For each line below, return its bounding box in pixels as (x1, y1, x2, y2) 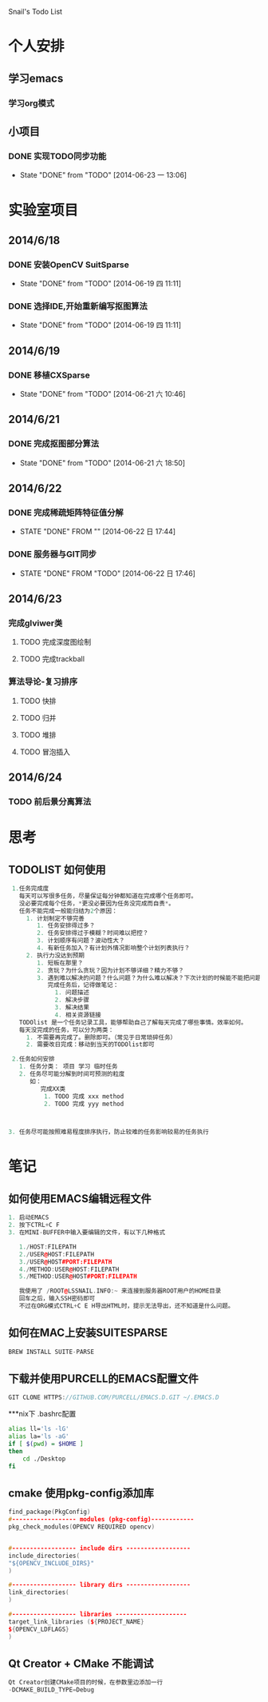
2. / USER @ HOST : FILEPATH (18, 1250, 94, 1258)
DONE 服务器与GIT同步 (8, 549, 97, 560)
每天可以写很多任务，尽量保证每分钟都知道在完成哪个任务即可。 (18, 892, 198, 900)
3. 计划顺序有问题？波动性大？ (37, 937, 125, 945)
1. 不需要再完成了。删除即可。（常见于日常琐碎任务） (26, 1033, 177, 1041)
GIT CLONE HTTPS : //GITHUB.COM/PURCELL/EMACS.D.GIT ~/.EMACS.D (8, 1393, 219, 1402)
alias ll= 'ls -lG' (8, 1425, 69, 1433)
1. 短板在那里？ (37, 959, 84, 967)
